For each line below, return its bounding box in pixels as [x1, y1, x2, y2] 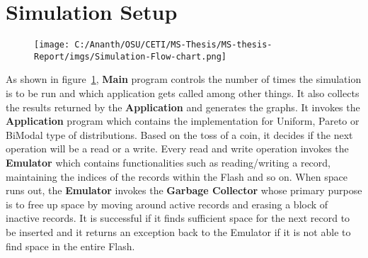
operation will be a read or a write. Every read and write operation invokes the [6, 141, 349, 156]
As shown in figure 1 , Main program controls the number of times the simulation [6, 72, 362, 86]
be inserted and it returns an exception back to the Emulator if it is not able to [6, 224, 351, 239]
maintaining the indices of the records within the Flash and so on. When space [6, 169, 347, 184]
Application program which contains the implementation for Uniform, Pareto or [6, 113, 360, 128]
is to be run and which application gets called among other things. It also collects [6, 86, 360, 101]
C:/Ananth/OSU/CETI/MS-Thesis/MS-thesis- [74, 40, 272, 50]
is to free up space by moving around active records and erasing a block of [6, 196, 328, 211]
